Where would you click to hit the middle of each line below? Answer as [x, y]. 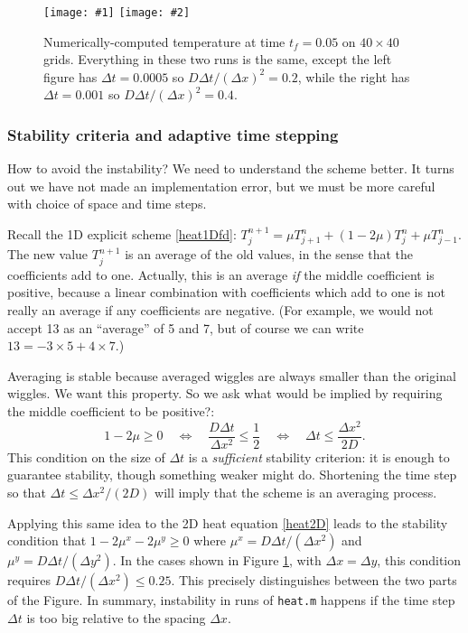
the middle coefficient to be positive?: [111, 411]
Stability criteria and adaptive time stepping [173, 134]
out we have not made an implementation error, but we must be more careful [221, 186]
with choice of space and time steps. [107, 204]
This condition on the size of [86, 456]
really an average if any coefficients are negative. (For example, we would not [220, 310]
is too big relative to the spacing [116, 617]
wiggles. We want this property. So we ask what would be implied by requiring [225, 393]
